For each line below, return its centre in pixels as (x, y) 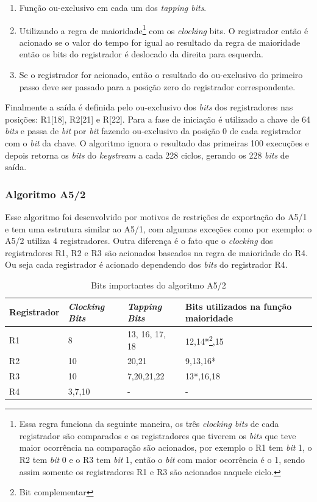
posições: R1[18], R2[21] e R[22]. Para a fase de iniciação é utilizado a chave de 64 (158, 119)
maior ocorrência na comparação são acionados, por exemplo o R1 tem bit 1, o (166, 447)
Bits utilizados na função (239, 306)
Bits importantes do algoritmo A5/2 (158, 285)
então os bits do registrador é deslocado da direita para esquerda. (141, 54)
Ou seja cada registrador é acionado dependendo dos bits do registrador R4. (146, 264)
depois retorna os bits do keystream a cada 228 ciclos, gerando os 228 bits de (147, 155)
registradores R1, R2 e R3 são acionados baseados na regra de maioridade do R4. (156, 252)
